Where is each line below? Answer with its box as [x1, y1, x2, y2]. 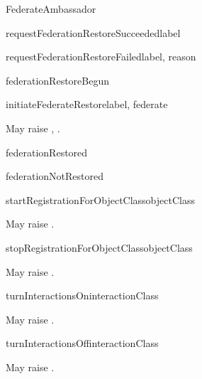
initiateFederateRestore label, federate [6, 97, 168, 112]
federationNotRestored [6, 169, 104, 183]
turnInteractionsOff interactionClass [6, 336, 159, 351]
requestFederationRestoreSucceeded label [6, 25, 181, 40]
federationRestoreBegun [6, 73, 109, 87]
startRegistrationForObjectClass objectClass [6, 192, 195, 207]
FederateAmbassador [6, 1, 96, 16]
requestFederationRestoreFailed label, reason [6, 49, 196, 64]
